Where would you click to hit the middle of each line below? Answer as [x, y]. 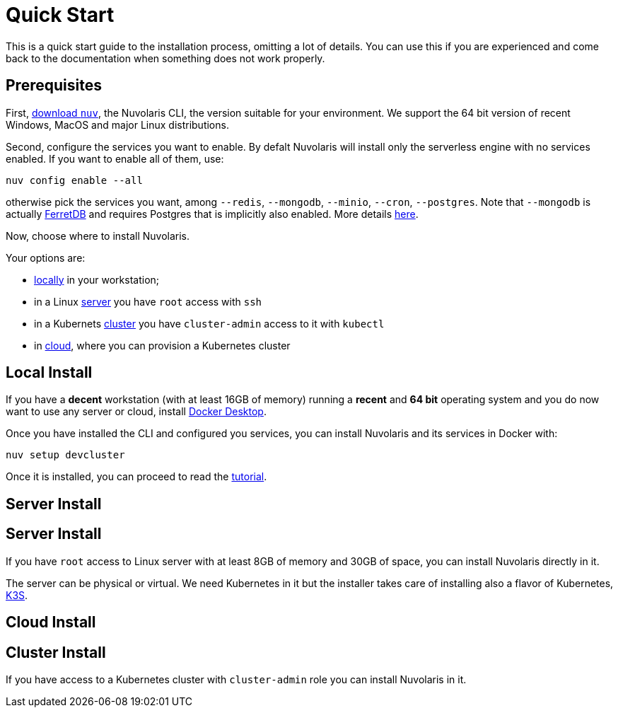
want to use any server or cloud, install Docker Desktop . [136, 412]
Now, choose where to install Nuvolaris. [98, 236]
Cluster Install [56, 652]
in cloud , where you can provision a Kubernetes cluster [162, 345]
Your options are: [46, 257]
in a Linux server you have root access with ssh [148, 301]
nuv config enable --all [74, 180]
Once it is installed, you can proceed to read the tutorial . [136, 477]
